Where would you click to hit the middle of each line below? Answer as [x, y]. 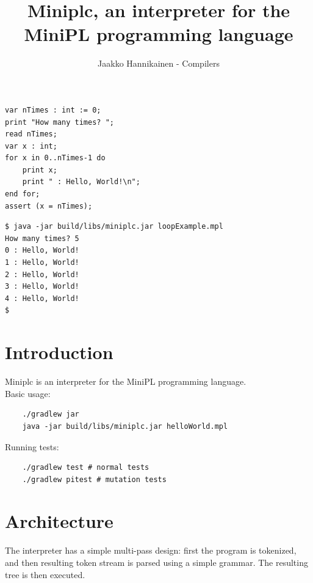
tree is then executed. [45, 574]
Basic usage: [28, 393]
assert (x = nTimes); [49, 206]
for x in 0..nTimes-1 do [55, 158]
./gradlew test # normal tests [86, 468]
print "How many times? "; [59, 122]
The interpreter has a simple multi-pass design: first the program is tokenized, [151, 550]
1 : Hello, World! [42, 263]
